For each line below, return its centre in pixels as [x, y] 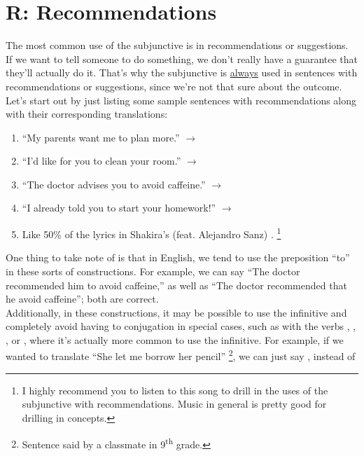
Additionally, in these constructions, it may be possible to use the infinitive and [176, 312]
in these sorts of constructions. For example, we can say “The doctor [153, 271]
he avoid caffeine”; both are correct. [82, 299]
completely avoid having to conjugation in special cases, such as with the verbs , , [181, 326]
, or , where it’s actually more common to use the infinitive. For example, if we [175, 339]
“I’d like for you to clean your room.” [101, 161]
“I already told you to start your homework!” [119, 208]
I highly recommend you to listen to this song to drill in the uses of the [175, 390]
